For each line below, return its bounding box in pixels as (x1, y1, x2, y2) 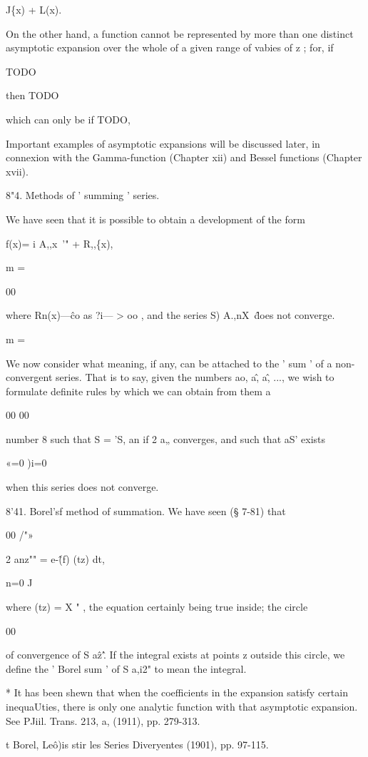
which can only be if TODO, (6, 111, 131, 126)
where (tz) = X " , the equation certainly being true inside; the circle (6, 599, 308, 614)
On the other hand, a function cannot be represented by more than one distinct (6, 26, 354, 41)
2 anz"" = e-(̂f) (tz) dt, (6, 551, 105, 566)
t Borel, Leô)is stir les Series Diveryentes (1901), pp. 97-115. (6, 737, 269, 752)
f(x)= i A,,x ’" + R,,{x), (6, 235, 113, 250)
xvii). (6, 163, 29, 178)
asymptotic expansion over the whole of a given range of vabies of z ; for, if (6, 40, 334, 55)
